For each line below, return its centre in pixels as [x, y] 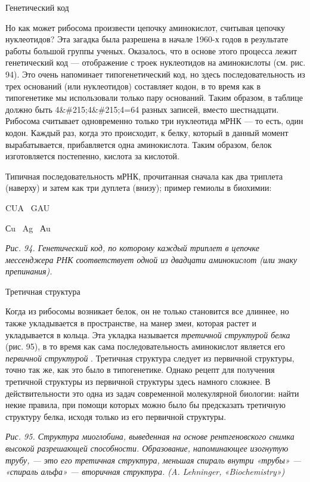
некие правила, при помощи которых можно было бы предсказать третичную [146, 405]
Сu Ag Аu [28, 228]
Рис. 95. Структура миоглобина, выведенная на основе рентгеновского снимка [150, 436]
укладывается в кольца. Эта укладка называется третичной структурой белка [148, 334]
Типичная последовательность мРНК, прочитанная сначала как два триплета [144, 176]
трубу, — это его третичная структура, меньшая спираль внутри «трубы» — [154, 460]
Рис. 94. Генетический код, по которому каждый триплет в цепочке [132, 248]
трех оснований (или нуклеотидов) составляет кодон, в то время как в [133, 86]
